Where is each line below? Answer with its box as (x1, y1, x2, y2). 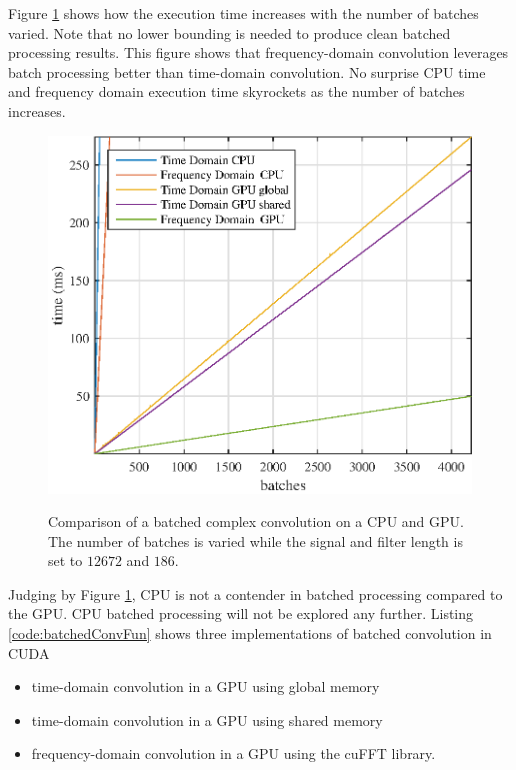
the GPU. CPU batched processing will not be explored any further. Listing (8, 603, 474, 624)
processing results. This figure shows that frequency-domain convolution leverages (8, 42, 509, 63)
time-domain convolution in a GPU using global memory (31, 676, 380, 697)
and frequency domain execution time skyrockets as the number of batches (8, 81, 465, 102)
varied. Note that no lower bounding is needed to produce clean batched (8, 22, 451, 43)
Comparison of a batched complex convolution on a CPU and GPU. (48, 511, 464, 532)
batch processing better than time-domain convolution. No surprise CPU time (8, 61, 486, 82)
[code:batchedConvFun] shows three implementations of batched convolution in (8, 623, 492, 644)
